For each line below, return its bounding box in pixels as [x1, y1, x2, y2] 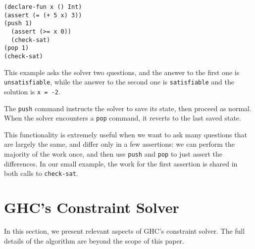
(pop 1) [4, 44, 29, 52]
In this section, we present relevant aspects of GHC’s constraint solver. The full [4, 226, 245, 236]
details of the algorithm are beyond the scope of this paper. [4, 235, 184, 246]
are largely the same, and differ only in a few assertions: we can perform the [4, 139, 235, 149]
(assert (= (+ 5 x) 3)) [4, 11, 82, 19]
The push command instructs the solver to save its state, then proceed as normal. [4, 103, 252, 113]
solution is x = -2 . [4, 86, 60, 96]
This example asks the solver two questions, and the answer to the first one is [4, 67, 240, 77]
